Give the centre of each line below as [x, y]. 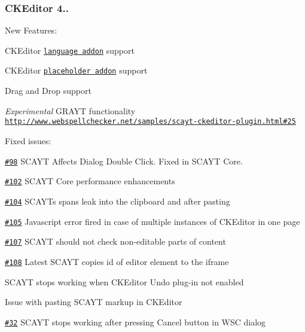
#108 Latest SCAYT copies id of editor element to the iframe [117, 261]
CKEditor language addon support [70, 50]
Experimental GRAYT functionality [70, 110]
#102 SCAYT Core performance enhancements [90, 181]
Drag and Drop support [48, 91]
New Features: [31, 30]
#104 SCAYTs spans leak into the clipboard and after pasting [118, 201]
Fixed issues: [28, 140]
